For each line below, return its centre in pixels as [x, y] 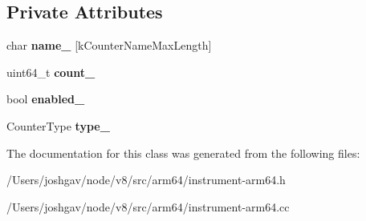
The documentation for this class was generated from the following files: [183, 153]
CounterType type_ [58, 125]
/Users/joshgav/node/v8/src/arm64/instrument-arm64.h [146, 180]
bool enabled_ [46, 99]
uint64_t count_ [51, 72]
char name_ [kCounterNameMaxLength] [109, 45]
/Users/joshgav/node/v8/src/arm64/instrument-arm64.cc [148, 206]
